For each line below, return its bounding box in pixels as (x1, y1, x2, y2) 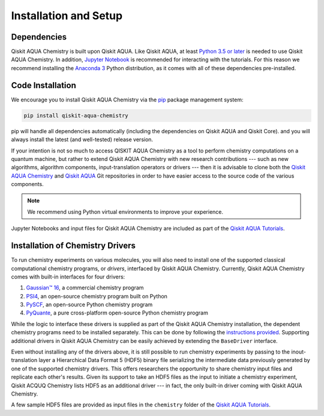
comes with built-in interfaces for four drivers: (11, 273, 125, 280)
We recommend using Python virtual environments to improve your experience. (27, 208, 224, 216)
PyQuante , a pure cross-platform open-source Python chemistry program (26, 309, 208, 316)
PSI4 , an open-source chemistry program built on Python (26, 292, 168, 300)
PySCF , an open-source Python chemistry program (26, 301, 153, 309)
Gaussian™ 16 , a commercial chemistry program (26, 284, 144, 291)
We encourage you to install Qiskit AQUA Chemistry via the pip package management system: (11, 96, 244, 103)
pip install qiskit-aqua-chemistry (23, 112, 128, 119)
